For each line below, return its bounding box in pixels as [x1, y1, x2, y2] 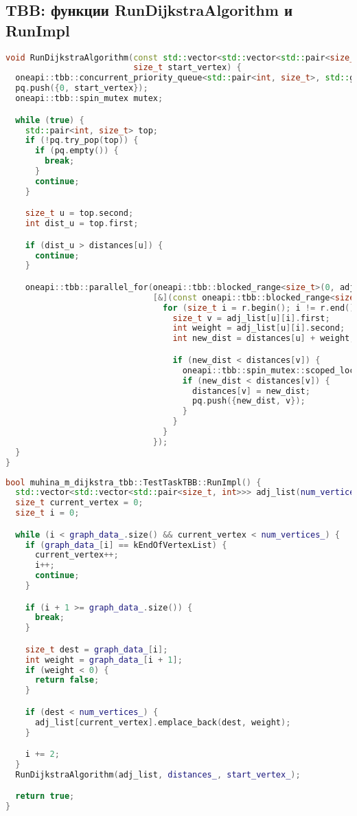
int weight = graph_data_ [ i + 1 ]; [25, 654, 183, 665]
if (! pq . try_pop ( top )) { [25, 135, 139, 146]
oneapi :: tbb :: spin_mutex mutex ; [15, 93, 163, 104]
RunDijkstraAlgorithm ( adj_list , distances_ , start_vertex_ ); [15, 769, 301, 780]
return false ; [34, 675, 100, 685]
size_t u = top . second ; [25, 208, 134, 219]
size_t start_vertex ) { [133, 63, 242, 73]
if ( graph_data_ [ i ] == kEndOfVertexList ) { [25, 540, 227, 550]
